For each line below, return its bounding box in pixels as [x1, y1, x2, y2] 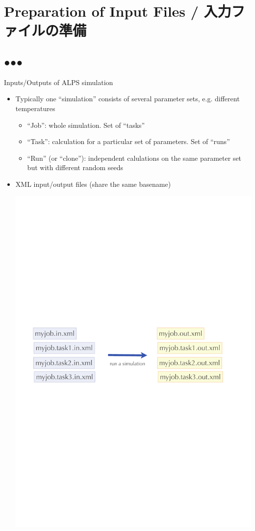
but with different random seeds [27, 162, 124, 173]
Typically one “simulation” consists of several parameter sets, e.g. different [15, 93, 240, 104]
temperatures [15, 103, 55, 113]
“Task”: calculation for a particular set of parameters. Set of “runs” [27, 136, 230, 147]
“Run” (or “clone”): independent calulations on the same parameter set [27, 152, 242, 163]
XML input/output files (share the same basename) [15, 178, 171, 189]
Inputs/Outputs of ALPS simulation [4, 77, 113, 87]
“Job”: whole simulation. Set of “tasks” [27, 119, 145, 130]
